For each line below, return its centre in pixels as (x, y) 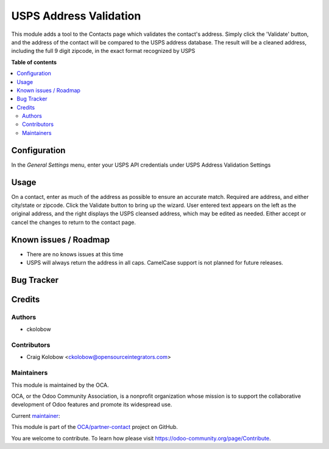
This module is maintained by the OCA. (60, 385)
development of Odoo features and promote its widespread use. (92, 405)
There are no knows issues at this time (75, 254)
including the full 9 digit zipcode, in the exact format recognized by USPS (103, 51)
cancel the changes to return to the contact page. (74, 222)
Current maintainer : (36, 416)
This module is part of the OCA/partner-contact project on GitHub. (94, 427)
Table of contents (34, 62)
